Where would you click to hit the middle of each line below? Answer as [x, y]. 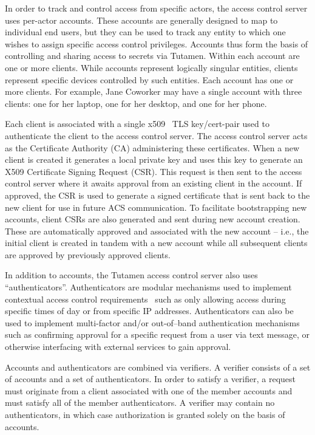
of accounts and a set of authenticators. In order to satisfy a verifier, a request [151, 379]
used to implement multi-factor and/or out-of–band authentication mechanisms [152, 322]
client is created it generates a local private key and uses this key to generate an [154, 159]
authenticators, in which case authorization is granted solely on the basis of [145, 414]
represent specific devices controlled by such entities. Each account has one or [149, 79]
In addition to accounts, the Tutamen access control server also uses [131, 275]
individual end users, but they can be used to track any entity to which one [145, 32]
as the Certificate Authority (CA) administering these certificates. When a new [152, 147]
